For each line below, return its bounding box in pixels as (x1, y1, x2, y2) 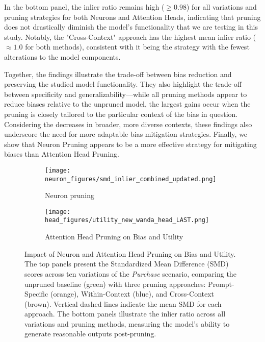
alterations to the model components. (4, 51, 121, 62)
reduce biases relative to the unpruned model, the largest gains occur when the (4, 99, 251, 109)
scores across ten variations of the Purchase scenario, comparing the (24, 268, 236, 279)
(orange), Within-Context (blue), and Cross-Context (50, 288, 215, 299)
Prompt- (208, 278, 234, 289)
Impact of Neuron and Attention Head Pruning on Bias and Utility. (24, 248, 236, 259)
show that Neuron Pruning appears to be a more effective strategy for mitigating (4, 138, 257, 149)
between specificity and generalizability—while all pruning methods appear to (4, 88, 247, 99)
